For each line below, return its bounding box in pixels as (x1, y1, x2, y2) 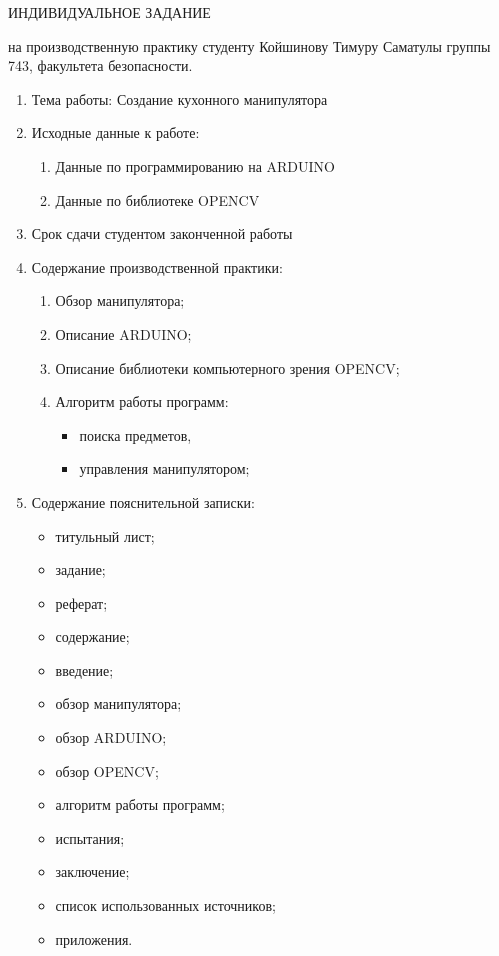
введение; (55, 659, 114, 680)
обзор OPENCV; (55, 760, 159, 781)
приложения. (55, 928, 133, 949)
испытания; (55, 827, 125, 848)
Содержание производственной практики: (31, 256, 283, 277)
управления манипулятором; (79, 458, 250, 479)
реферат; (55, 592, 108, 613)
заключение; (55, 861, 130, 882)
